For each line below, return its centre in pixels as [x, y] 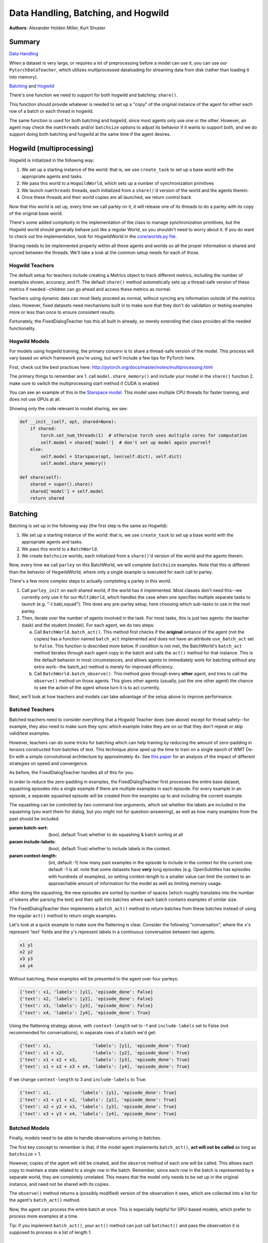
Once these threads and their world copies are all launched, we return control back [106, 197]
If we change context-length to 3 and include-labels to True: [78, 1079]
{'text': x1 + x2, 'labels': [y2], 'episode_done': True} [105, 1053]
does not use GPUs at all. [35, 399]
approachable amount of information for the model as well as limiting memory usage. [135, 884]
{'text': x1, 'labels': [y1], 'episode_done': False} [86, 992]
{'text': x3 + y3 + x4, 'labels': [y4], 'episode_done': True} [98, 1113]
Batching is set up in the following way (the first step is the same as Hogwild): [89, 526]
